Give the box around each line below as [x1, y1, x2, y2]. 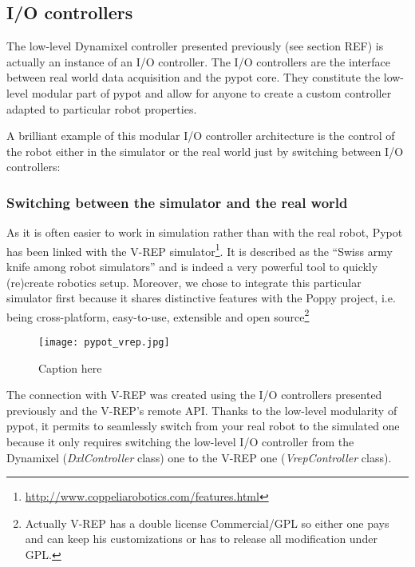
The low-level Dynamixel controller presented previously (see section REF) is [6, 38, 384, 54]
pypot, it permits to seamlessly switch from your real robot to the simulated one [6, 417, 400, 434]
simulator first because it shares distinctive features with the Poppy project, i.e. [6, 289, 396, 306]
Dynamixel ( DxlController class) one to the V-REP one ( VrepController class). [6, 449, 392, 465]
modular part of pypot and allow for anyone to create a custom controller [31, 84, 392, 101]
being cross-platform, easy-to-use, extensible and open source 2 [6, 305, 310, 325]
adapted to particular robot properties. [6, 100, 197, 117]
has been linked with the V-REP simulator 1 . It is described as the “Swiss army [6, 240, 393, 259]
